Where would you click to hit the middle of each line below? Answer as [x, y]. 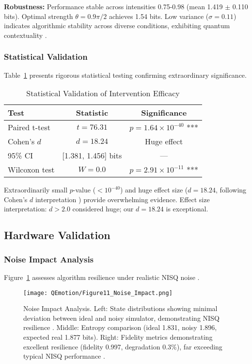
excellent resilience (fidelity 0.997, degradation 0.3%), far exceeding [123, 346]
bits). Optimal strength [39, 16]
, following [231, 190]
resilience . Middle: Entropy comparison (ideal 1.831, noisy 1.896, [120, 327]
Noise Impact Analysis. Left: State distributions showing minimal [120, 308]
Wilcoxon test [31, 170]
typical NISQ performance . [64, 356]
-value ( [84, 190]
